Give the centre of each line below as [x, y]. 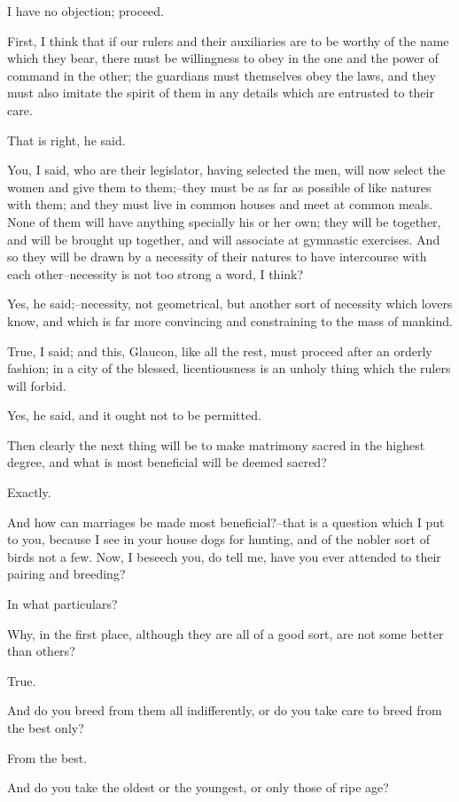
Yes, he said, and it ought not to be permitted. [134, 415]
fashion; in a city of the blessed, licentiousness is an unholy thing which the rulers [229, 368]
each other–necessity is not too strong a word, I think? [156, 273]
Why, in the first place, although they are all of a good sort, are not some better [226, 633]
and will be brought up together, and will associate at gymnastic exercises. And [224, 239]
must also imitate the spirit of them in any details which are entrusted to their [221, 93]
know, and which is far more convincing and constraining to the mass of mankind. [230, 320]
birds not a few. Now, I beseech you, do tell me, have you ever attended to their [224, 556]
